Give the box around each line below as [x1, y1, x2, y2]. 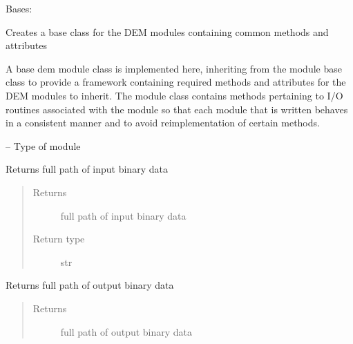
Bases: [6, 1, 32, 15]
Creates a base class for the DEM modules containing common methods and [6, 24, 329, 39]
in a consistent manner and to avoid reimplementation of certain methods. [6, 115, 320, 130]
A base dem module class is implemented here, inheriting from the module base [6, 61, 342, 75]
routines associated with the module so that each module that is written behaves [6, 102, 348, 116]
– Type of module [6, 138, 81, 153]
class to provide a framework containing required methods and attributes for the [6, 75, 346, 89]
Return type [32, 231, 85, 246]
